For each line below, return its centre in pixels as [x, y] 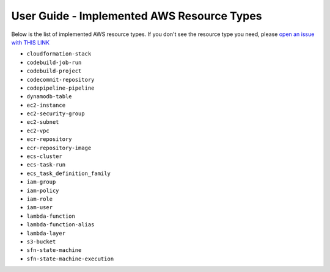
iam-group [41, 182]
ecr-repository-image [59, 148]
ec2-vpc [38, 131]
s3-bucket [41, 242]
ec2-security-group [56, 114]
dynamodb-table [50, 97]
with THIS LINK [31, 42]
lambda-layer [46, 233]
